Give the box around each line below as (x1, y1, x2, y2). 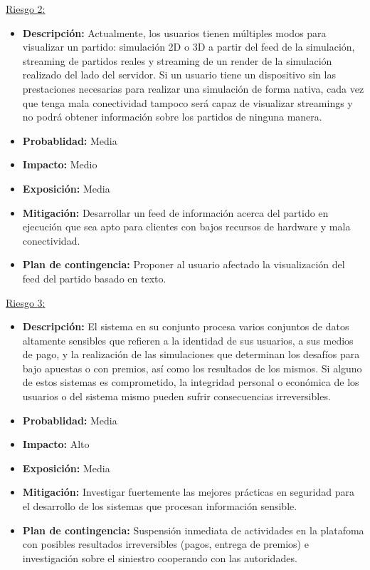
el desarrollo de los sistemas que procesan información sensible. (22, 499, 297, 514)
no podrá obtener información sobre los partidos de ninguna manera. (22, 109, 322, 124)
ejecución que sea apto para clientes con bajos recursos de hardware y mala (22, 219, 351, 234)
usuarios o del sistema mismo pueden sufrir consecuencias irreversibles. (22, 389, 331, 404)
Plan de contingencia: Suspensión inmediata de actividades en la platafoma (22, 522, 364, 537)
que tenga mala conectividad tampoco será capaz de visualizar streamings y (22, 95, 353, 110)
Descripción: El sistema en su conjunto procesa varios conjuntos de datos (22, 319, 349, 334)
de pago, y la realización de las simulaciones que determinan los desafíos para (22, 347, 360, 362)
